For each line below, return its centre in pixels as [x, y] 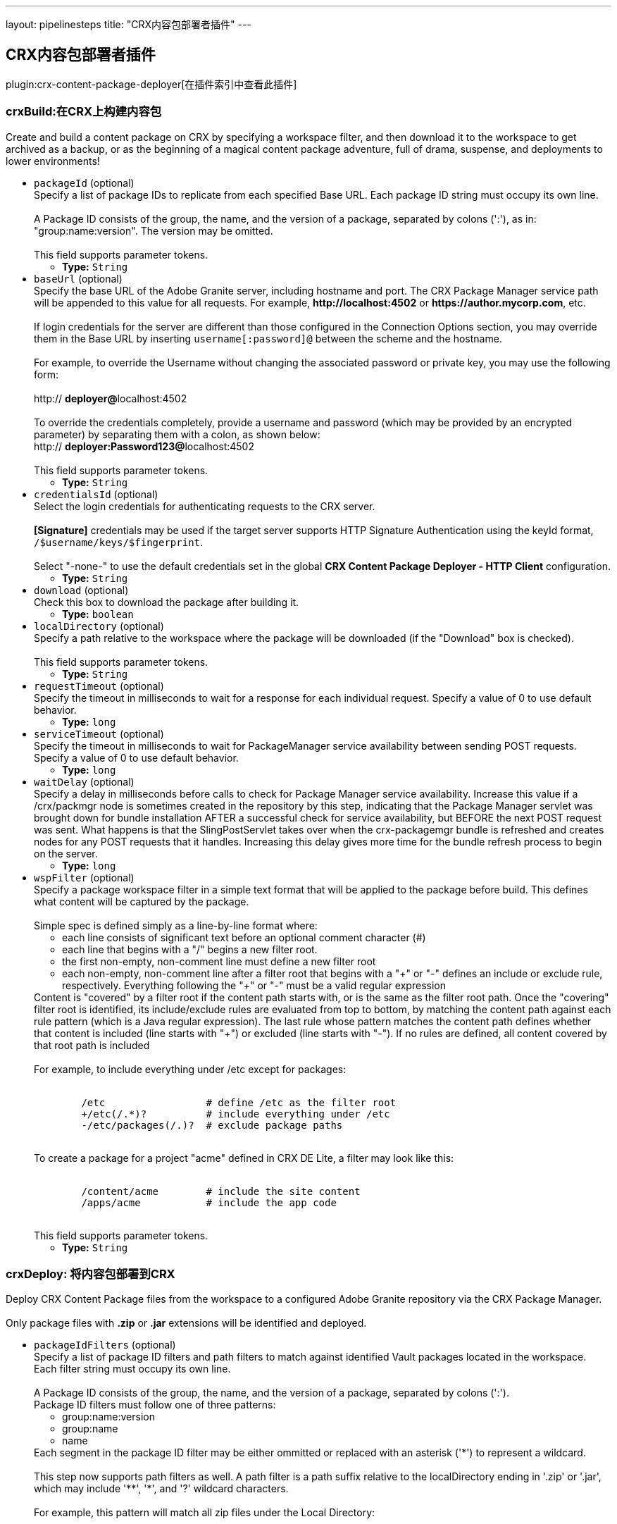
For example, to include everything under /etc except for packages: [190, 1069]
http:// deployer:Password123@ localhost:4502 [144, 446]
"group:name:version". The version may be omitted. [154, 230]
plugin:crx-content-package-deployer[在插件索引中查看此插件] [151, 84]
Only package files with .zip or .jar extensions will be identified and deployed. [186, 1323]
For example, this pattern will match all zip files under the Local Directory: [205, 1513]
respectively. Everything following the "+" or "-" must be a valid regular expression [254, 985]
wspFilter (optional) [84, 877]
